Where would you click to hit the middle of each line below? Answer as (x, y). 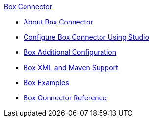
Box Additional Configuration (70, 52)
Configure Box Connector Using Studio (86, 37)
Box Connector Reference (65, 98)
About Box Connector (58, 22)
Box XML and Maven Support (71, 67)
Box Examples (46, 83)
